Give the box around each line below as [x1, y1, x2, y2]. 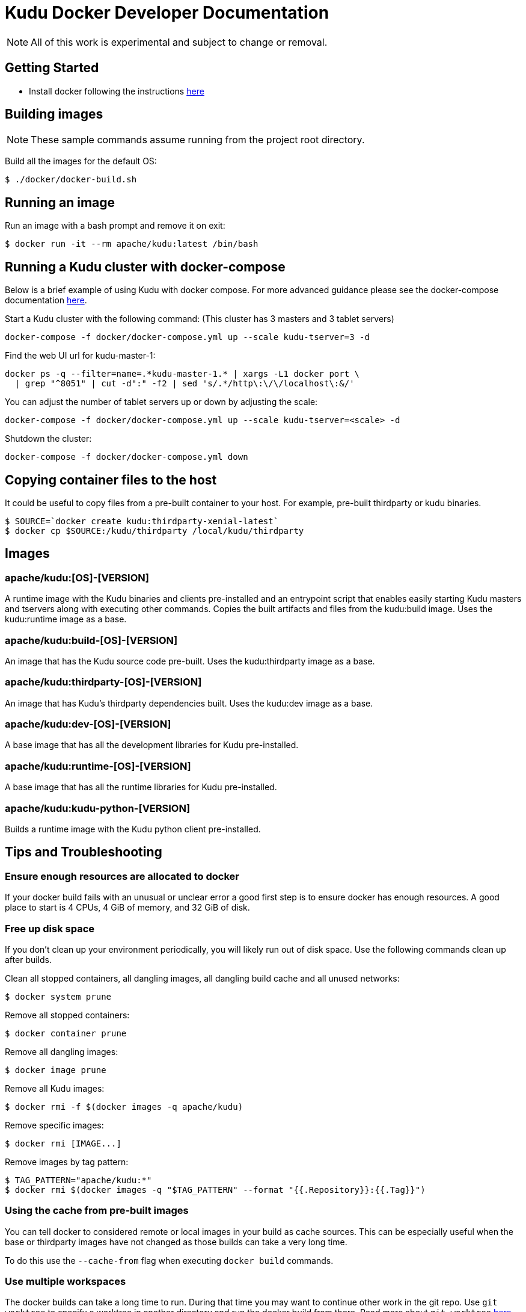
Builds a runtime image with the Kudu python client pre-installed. [5, 823, 261, 834]
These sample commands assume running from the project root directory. [31, 134, 365, 146]
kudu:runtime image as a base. [5, 614, 127, 625]
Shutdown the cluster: [5, 433, 92, 444]
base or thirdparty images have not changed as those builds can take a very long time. [5, 1236, 347, 1247]
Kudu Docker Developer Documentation [5, 2, 329, 23]
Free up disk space [5, 922, 95, 935]
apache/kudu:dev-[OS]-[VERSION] [5, 718, 171, 731]
